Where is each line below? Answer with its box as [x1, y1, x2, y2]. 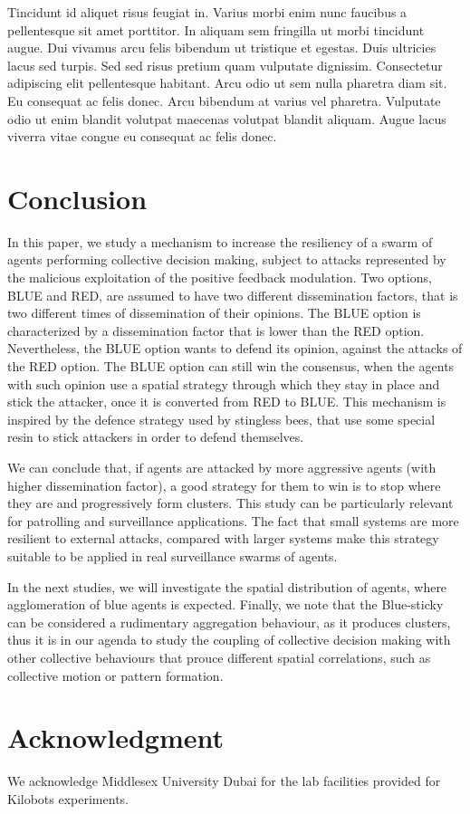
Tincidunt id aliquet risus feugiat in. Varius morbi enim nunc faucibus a [7, 3, 408, 21]
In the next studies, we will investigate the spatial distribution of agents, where [7, 577, 447, 596]
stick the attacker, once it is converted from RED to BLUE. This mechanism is [7, 392, 446, 411]
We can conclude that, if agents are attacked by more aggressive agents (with [7, 458, 436, 476]
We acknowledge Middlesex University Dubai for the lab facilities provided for [7, 771, 441, 790]
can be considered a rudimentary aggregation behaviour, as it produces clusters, [7, 612, 451, 631]
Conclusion [7, 179, 148, 216]
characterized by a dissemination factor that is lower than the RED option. [7, 321, 425, 340]
